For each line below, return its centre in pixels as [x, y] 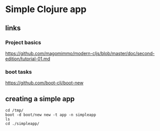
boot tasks [18, 72]
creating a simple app [40, 99]
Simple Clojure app [46, 9]
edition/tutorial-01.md [28, 59]
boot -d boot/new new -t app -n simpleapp [51, 115]
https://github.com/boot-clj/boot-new [44, 83]
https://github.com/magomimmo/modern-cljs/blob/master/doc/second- [80, 53]
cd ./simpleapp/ [22, 123]
